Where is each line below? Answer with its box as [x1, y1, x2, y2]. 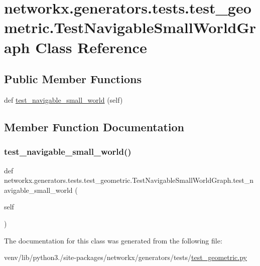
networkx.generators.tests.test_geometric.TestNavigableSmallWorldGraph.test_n [4, 175, 254, 185]
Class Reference [35, 37, 147, 57]
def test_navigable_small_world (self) [4, 94, 123, 105]
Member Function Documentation [4, 119, 185, 134]
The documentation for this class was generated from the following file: [4, 235, 222, 245]
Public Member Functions [4, 71, 142, 87]
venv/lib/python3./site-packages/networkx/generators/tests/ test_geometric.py [4, 252, 247, 262]
